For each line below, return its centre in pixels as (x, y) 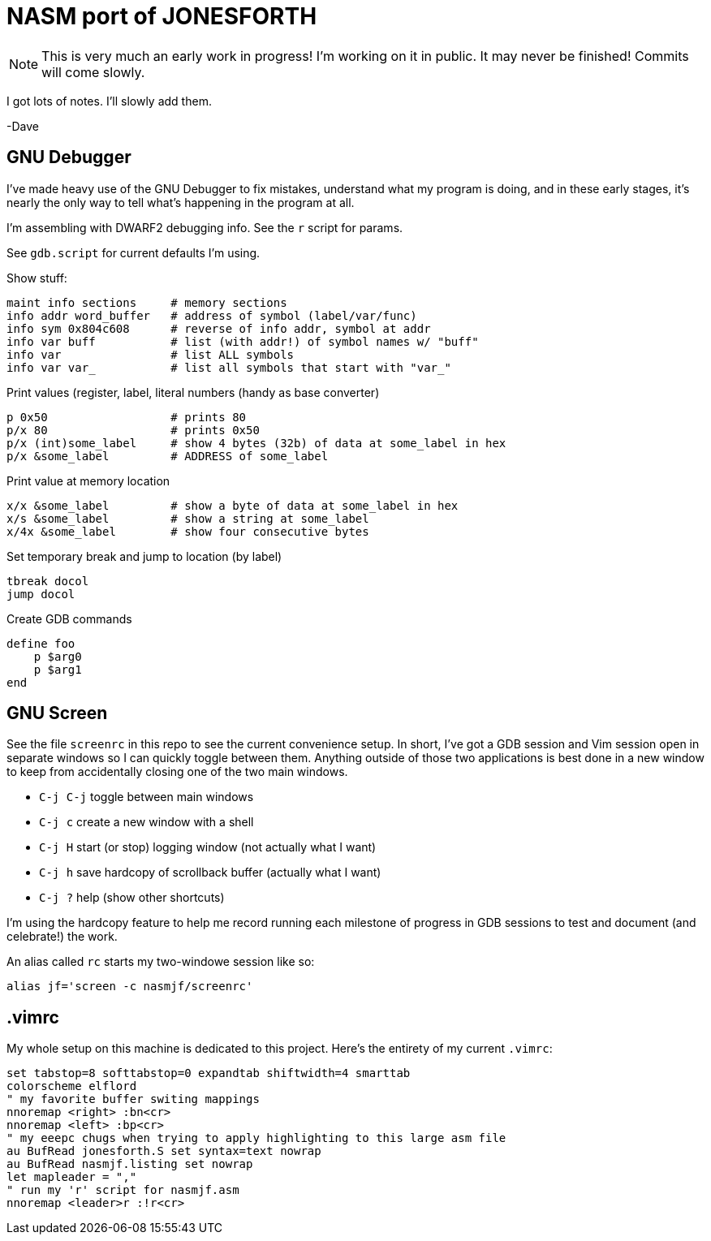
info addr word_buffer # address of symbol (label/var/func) (212, 315)
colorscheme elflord (72, 1086)
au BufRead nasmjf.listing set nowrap (130, 1164)
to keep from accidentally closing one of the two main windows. (177, 772)
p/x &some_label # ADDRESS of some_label (168, 456)
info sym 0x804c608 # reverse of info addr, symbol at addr (219, 328)
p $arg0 (58, 656)
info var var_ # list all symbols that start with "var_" (229, 367)
